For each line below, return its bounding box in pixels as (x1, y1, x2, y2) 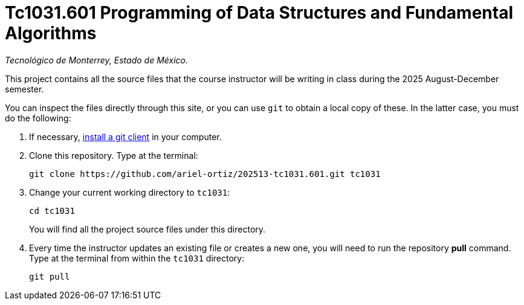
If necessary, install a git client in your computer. (29, 131, 222, 142)
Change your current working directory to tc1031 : (29, 187, 230, 197)
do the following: (5, 112, 71, 123)
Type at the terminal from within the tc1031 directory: (29, 252, 245, 263)
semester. (5, 83, 44, 94)
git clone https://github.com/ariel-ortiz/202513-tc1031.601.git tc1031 (29, 169, 381, 179)
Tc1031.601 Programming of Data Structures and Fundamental (5, 2, 513, 23)
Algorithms (5, 23, 97, 43)
